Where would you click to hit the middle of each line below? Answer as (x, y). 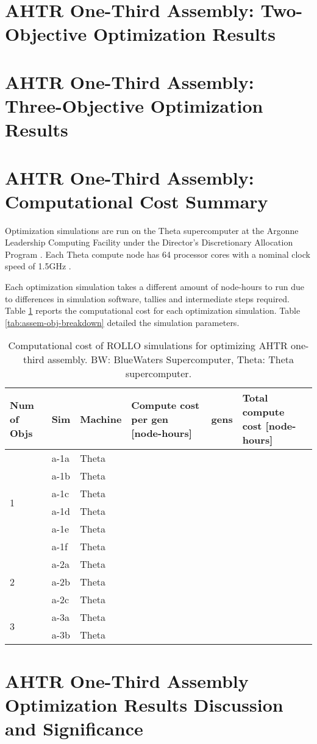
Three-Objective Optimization (134, 105)
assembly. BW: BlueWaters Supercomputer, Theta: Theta (171, 360)
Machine (101, 419)
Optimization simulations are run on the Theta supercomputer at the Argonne (152, 230)
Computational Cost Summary (137, 201)
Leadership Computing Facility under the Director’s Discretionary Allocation (149, 242)
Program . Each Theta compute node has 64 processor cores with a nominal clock (158, 254)
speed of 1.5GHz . (38, 266)
